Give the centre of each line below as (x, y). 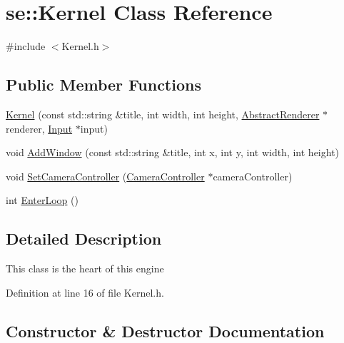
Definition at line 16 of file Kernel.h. (85, 292)
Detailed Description (84, 239)
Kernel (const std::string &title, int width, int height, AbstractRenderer (163, 114)
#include (26, 46)
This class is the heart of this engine (85, 268)
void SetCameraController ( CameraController (105, 176)
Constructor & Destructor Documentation (165, 331)
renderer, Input (39, 128)
